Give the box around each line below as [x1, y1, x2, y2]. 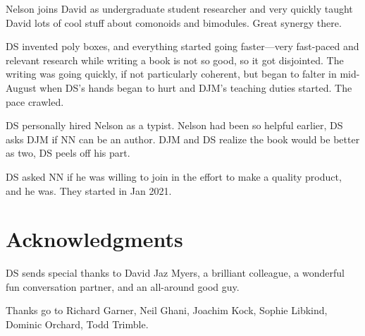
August [6, 80, 37, 95]
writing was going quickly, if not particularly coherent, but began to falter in [6, 66, 337, 81]
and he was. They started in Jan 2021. [6, 183, 172, 198]
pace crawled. [6, 94, 64, 109]
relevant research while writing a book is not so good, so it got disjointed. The [6, 52, 344, 67]
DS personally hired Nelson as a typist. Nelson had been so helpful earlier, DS [6, 118, 343, 133]
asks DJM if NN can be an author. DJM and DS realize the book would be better [6, 131, 360, 146]
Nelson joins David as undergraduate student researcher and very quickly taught [6, 1, 353, 16]
